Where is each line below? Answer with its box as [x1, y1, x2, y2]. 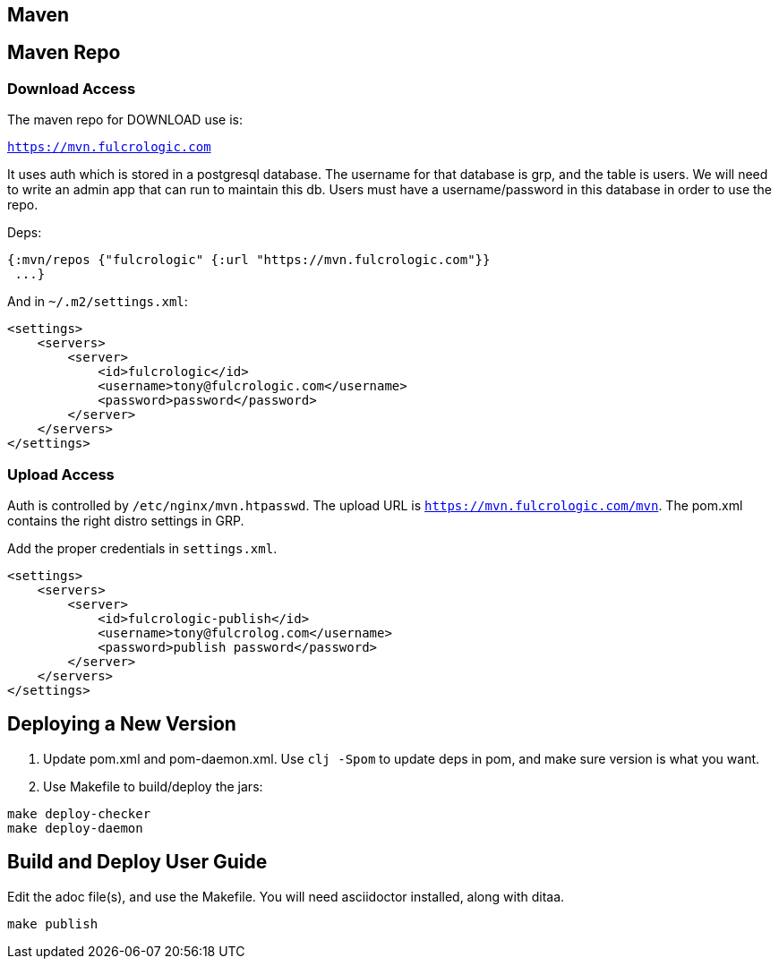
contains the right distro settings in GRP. [7, 512, 244, 528]
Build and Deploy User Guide [7, 851, 268, 874]
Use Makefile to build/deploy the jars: [43, 778, 263, 794]
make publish [7, 916, 98, 931]
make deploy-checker [7, 806, 151, 821]
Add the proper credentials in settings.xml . [7, 540, 278, 556]
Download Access [7, 79, 136, 98]
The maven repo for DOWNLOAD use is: [7, 112, 243, 128]
